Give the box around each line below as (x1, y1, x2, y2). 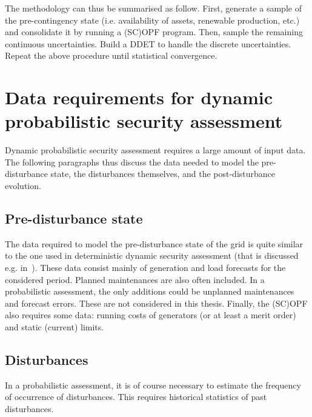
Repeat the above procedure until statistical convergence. (5, 49, 217, 62)
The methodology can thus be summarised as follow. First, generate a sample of (5, 2, 302, 14)
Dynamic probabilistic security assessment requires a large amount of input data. (5, 144, 306, 156)
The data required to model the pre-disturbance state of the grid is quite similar (5, 237, 304, 250)
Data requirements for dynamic (5, 85, 273, 110)
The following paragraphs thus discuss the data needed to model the (5, 155, 259, 168)
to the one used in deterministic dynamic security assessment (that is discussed (5, 249, 299, 262)
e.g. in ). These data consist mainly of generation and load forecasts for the (5, 261, 286, 274)
